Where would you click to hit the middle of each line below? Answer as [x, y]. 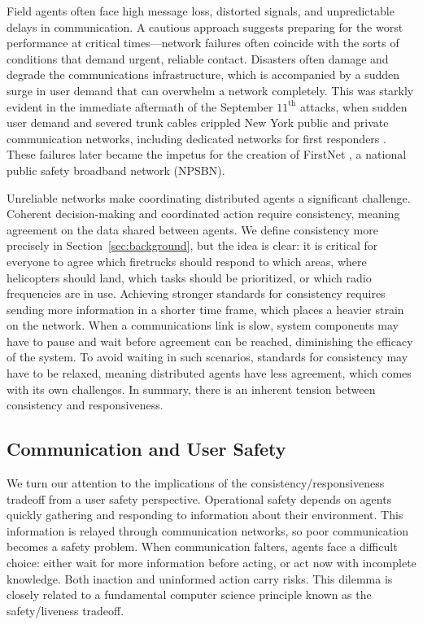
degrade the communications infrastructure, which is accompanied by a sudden [203, 74]
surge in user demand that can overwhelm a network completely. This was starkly [210, 90]
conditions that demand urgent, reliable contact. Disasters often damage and [198, 58]
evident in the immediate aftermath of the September [140, 106]
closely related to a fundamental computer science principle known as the [189, 594]
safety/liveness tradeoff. [65, 610]
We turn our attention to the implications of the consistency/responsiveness [196, 483]
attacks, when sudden [353, 106]
